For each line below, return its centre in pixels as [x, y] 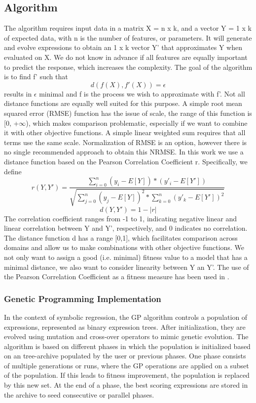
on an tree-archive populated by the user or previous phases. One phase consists [125, 356]
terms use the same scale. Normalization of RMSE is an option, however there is [126, 142]
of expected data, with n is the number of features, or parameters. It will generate [128, 37]
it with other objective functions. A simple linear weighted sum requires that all [125, 132]
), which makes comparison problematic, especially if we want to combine [137, 123]
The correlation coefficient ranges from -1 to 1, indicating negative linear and [120, 218]
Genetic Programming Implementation [83, 298]
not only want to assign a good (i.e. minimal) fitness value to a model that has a [126, 257]
